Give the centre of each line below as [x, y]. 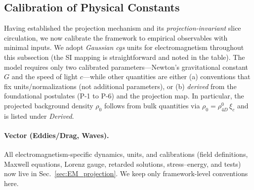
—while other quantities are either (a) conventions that [167, 76]
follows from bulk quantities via [152, 105]
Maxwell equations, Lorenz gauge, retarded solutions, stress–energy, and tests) [123, 164]
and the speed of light [45, 76]
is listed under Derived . [39, 116]
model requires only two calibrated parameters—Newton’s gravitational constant [126, 67]
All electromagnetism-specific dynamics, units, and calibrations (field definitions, [126, 154]
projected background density [49, 105]
